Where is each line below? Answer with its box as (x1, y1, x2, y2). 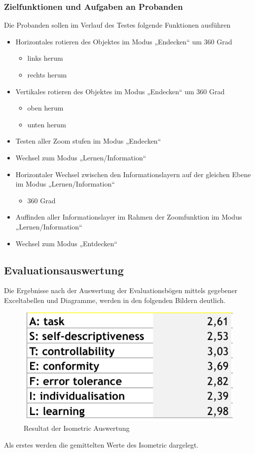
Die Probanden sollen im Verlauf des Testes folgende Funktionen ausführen (4, 20, 231, 30)
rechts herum (27, 70, 67, 79)
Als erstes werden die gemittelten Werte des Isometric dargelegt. (4, 439, 199, 450)
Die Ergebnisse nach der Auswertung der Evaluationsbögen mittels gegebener (4, 285, 238, 296)
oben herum (27, 103, 64, 113)
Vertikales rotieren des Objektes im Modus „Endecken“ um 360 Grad (15, 86, 225, 96)
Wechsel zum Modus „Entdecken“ (15, 238, 117, 248)
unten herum (27, 119, 66, 129)
